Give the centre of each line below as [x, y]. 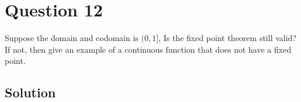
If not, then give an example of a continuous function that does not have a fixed [148, 49]
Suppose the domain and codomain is [72, 38]
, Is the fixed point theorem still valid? [227, 38]
